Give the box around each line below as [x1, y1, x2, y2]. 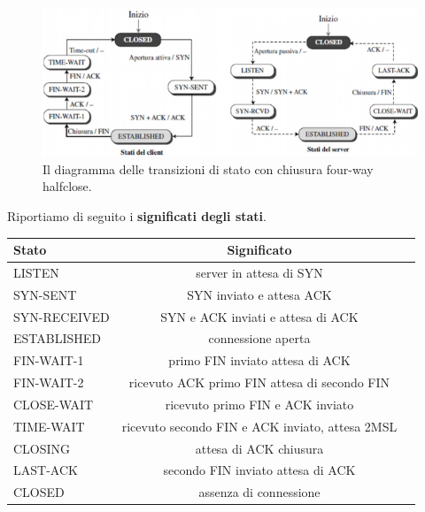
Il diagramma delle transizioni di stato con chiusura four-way [42, 159, 374, 178]
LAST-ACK [13, 461, 78, 479]
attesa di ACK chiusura [195, 439, 324, 457]
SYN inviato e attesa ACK [187, 285, 332, 303]
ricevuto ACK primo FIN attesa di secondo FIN [128, 373, 390, 392]
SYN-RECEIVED [13, 307, 110, 325]
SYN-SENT [13, 285, 77, 303]
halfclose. [42, 177, 92, 195]
